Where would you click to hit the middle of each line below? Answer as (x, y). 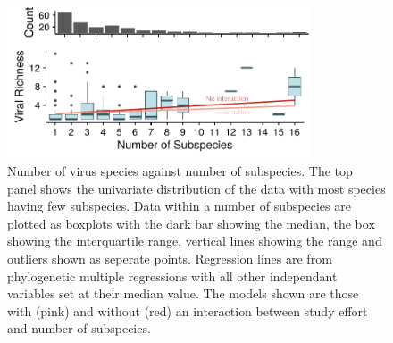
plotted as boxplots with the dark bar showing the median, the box (191, 223)
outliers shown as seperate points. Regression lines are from (170, 258)
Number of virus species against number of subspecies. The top (180, 170)
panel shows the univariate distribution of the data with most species (196, 188)
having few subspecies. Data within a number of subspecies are (179, 206)
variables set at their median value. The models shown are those (183, 293)
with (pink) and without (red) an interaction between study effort (188, 310)
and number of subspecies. (79, 328)
